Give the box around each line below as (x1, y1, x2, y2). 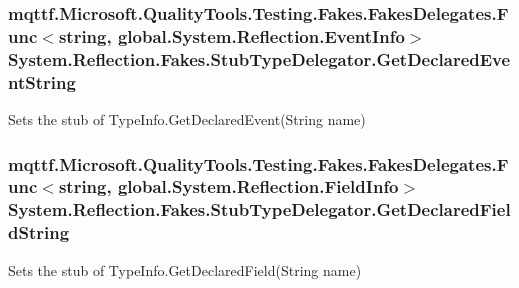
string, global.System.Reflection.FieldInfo (58, 174, 399, 199)
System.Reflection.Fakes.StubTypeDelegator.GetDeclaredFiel (8, 197, 511, 222)
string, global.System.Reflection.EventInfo (58, 23, 405, 48)
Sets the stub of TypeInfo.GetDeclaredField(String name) (8, 259, 362, 280)
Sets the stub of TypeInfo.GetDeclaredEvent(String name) (8, 108, 366, 129)
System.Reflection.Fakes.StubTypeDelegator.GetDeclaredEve (8, 46, 511, 71)
